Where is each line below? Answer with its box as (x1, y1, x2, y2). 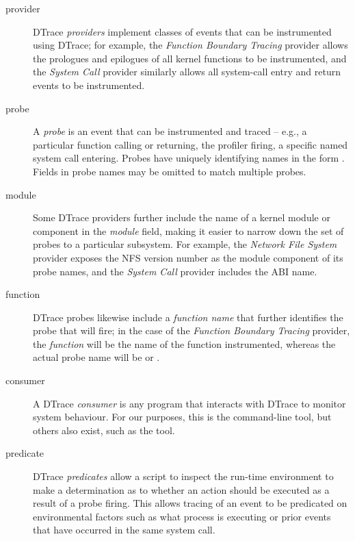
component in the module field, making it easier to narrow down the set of (33, 223, 344, 238)
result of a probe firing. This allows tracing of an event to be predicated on (33, 496, 347, 510)
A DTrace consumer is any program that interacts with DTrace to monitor (33, 396, 346, 410)
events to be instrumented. (33, 77, 145, 92)
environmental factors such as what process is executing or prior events (33, 509, 331, 523)
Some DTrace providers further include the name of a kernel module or (33, 210, 330, 225)
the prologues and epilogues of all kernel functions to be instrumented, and (33, 51, 347, 65)
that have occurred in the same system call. (33, 523, 215, 537)
